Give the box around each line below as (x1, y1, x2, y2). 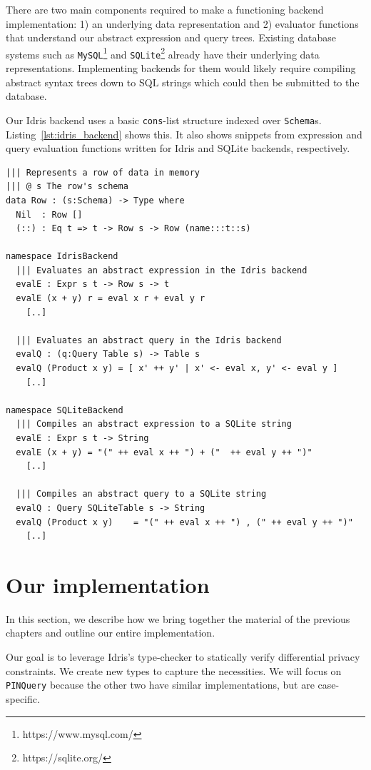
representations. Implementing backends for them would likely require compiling (6, 61, 356, 76)
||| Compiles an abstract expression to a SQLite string (16, 419, 292, 430)
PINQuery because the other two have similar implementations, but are (6, 677, 315, 692)
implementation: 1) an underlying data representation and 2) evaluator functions (6, 16, 359, 31)
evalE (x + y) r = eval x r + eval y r (16, 293, 205, 304)
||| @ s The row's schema (6, 181, 128, 192)
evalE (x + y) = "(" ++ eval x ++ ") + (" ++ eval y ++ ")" (16, 447, 312, 457)
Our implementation (6, 569, 210, 599)
